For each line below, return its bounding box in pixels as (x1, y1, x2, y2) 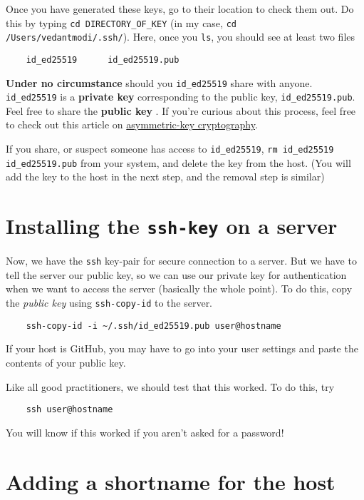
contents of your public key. (6, 354, 126, 369)
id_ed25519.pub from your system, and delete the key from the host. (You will (6, 155, 351, 170)
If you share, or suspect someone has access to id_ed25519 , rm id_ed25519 (6, 141, 334, 156)
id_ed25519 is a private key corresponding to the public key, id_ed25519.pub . (6, 89, 355, 104)
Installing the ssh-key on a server (6, 211, 338, 240)
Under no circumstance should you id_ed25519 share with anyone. (6, 75, 313, 90)
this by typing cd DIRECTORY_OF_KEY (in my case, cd (6, 15, 236, 30)
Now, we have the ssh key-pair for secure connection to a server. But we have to (6, 253, 357, 268)
